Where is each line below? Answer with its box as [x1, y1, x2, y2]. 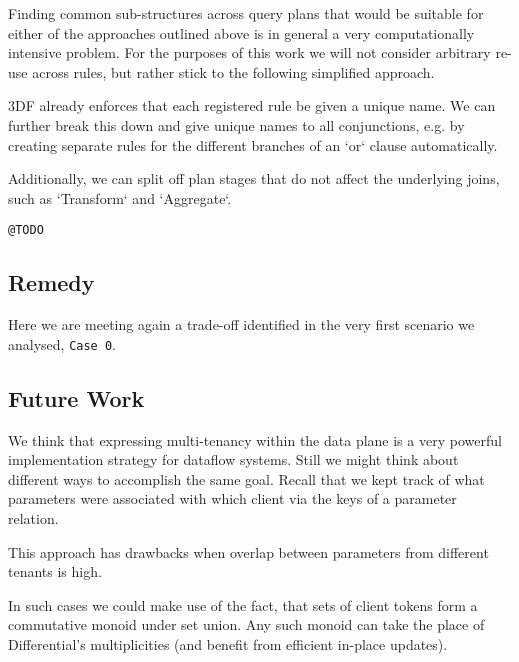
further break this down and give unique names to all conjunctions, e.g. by [8, 114, 465, 135]
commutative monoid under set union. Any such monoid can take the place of [8, 614, 485, 635]
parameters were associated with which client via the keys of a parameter [8, 488, 457, 509]
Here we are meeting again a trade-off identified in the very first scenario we [8, 314, 475, 335]
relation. [8, 508, 59, 529]
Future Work [8, 382, 145, 413]
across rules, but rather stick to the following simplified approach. [32, 61, 435, 82]
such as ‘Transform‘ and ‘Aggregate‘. [8, 187, 232, 208]
